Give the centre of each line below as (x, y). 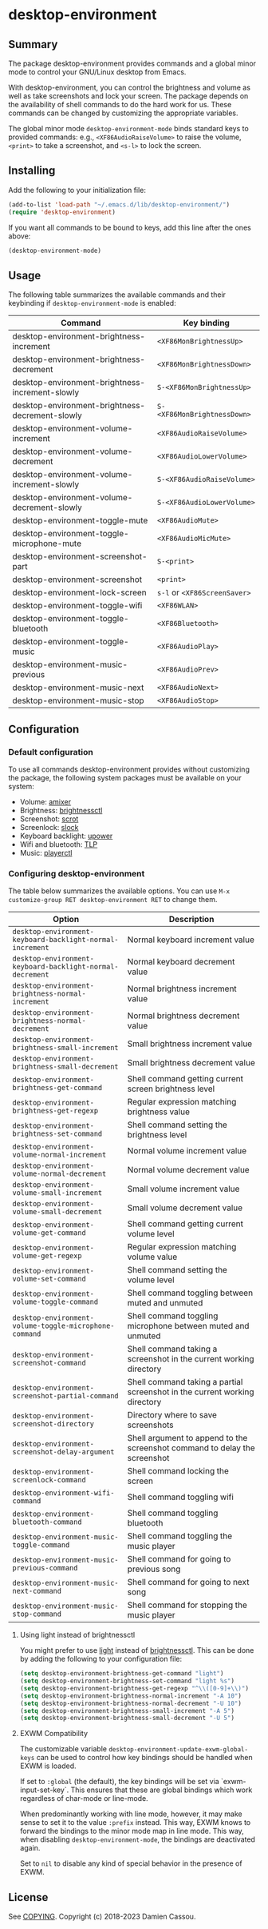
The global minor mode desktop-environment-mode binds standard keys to (128, 128)
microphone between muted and (188, 1326)
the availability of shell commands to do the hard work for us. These (120, 104)
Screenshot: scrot (49, 819)
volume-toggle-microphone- (63, 1326)
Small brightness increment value (190, 1044)
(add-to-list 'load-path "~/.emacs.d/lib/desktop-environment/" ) (119, 205)
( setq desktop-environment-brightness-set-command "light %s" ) (127, 1681)
